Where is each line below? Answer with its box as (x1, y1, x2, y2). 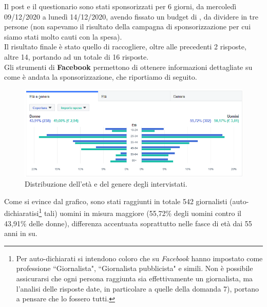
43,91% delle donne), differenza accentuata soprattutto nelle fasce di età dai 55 (4, 218, 252, 228)
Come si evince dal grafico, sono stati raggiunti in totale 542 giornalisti (4, 195, 227, 206)
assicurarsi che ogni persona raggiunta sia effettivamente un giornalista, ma (16, 273, 253, 283)
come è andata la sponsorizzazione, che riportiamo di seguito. (4, 71, 197, 82)
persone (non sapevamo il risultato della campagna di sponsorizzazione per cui (4, 21, 251, 32)
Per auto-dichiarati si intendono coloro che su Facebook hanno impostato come (16, 252, 263, 263)
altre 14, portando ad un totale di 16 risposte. (4, 51, 149, 62)
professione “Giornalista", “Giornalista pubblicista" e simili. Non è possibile (16, 263, 253, 274)
